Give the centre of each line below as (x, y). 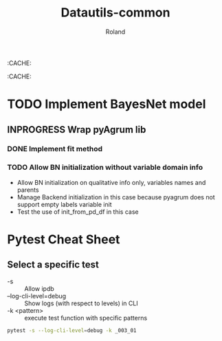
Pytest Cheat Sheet (64, 239)
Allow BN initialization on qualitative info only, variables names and (111, 182)
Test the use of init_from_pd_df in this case (78, 212)
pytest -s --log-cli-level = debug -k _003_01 (72, 330)
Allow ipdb (40, 288)
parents (28, 190)
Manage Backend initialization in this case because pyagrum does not (116, 197)
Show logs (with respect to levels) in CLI (81, 303)
